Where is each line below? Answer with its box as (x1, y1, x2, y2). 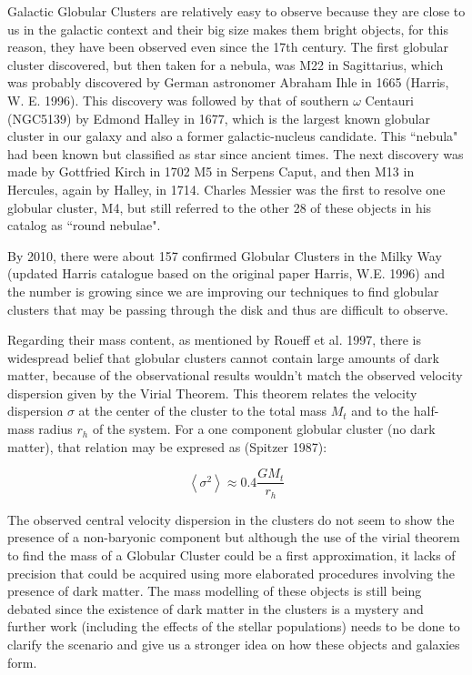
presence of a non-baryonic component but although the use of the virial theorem (7, 528, 460, 547)
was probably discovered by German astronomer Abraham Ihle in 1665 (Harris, (7, 73, 449, 92)
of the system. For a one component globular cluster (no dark (92, 419, 436, 438)
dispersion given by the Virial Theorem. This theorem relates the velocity (7, 383, 417, 402)
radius (38, 419, 73, 438)
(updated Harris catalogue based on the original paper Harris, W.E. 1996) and (7, 264, 445, 283)
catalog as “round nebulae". (7, 216, 161, 235)
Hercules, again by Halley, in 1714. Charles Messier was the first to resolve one (7, 179, 446, 198)
